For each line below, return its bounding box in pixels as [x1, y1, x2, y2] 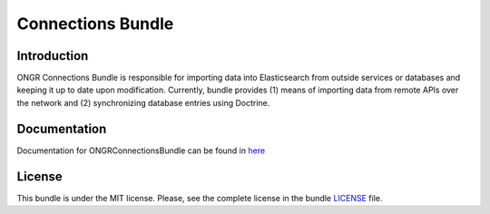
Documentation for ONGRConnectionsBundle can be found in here [16, 145, 266, 156]
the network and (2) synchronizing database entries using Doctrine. [16, 97, 270, 108]
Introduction [16, 48, 89, 63]
